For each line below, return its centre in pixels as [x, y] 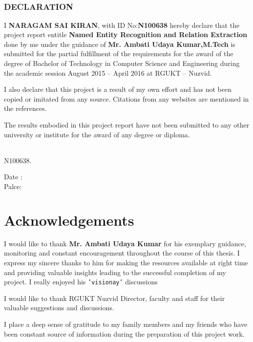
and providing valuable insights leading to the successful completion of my [115, 272]
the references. [25, 108]
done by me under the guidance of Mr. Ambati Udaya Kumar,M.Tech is [120, 44]
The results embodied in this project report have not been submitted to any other [127, 125]
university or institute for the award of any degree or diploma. [97, 134]
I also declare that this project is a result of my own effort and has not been [118, 89]
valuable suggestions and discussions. [59, 308]
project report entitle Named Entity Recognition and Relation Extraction [126, 34]
